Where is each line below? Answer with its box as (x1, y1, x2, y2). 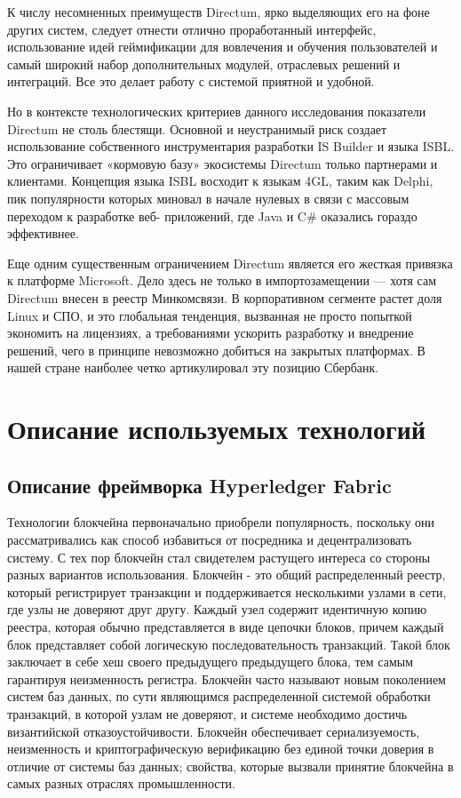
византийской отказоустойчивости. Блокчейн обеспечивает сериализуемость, (7, 722, 420, 740)
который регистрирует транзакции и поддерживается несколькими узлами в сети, (7, 582, 447, 601)
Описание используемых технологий (7, 411, 426, 447)
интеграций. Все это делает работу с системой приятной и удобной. (7, 72, 375, 91)
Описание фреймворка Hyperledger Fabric (7, 471, 392, 499)
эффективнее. (7, 224, 79, 243)
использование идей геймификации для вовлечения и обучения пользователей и (7, 37, 438, 56)
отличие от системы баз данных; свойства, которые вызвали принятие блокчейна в (7, 756, 454, 775)
